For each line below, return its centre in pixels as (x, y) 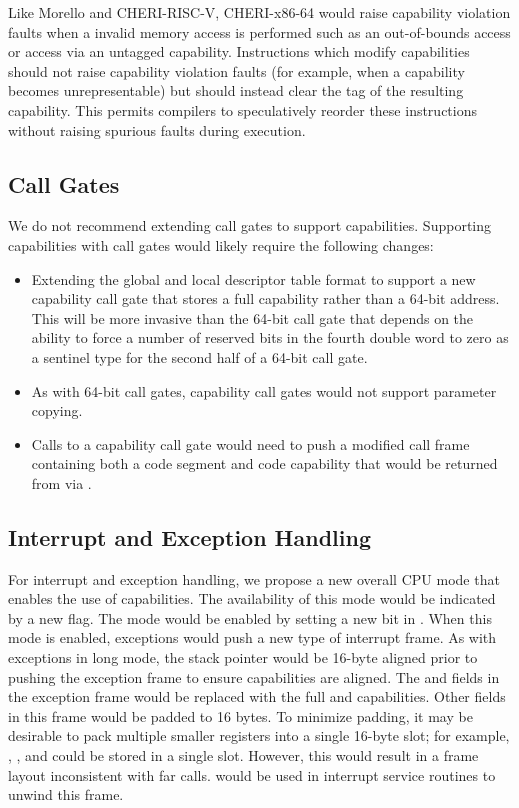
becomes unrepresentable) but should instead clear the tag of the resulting (236, 90)
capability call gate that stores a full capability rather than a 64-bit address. (265, 298)
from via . (61, 482)
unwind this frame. (66, 794)
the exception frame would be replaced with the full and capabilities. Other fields (257, 696)
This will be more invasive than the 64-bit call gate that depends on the (252, 317)
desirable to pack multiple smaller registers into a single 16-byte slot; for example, (259, 735)
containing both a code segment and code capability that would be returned (264, 463)
